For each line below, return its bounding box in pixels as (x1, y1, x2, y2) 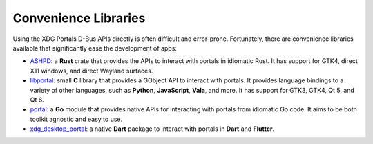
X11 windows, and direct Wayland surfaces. (30, 66, 153, 75)
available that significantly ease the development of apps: (12, 44, 178, 52)
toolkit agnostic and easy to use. (30, 115, 123, 123)
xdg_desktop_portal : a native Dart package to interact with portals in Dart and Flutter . (30, 125, 275, 133)
